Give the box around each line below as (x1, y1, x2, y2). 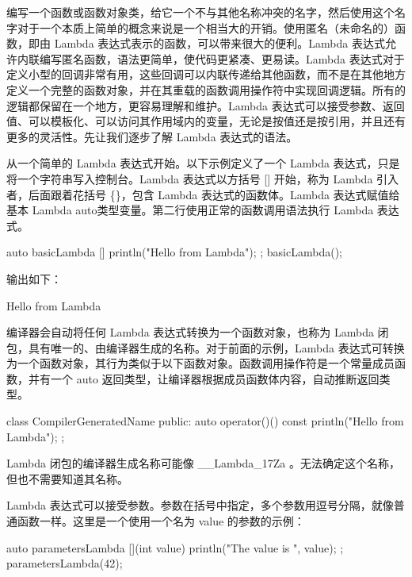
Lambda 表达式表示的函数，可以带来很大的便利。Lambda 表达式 (54, 35, 385, 52)
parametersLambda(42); (6, 555, 123, 571)
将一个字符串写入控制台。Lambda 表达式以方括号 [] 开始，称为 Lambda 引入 (6, 170, 399, 187)
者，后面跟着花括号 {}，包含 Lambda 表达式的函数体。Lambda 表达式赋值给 (6, 186, 400, 202)
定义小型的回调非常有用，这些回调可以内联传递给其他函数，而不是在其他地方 (6, 66, 406, 83)
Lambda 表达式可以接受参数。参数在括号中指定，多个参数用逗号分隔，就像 (6, 497, 394, 514)
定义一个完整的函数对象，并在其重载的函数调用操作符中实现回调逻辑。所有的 (6, 81, 406, 98)
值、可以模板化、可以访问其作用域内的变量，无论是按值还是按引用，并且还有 (6, 113, 406, 129)
